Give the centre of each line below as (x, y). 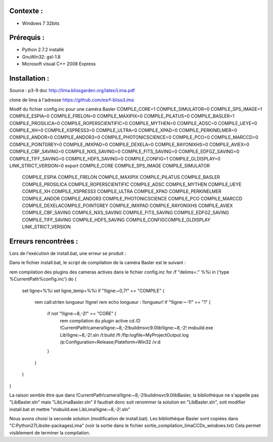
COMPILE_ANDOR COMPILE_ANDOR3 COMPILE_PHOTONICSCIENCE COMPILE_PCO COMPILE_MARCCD (132, 198)
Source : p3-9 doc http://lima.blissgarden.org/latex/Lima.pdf (72, 91)
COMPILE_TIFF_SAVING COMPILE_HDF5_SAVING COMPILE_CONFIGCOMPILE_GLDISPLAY (116, 220)
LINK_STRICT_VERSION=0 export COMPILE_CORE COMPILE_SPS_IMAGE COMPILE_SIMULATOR (109, 166)
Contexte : (26, 11)
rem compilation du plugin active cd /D (100, 320)
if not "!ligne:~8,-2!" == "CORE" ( (82, 313)
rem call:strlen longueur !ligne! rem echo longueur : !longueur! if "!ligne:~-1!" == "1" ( (123, 302)
